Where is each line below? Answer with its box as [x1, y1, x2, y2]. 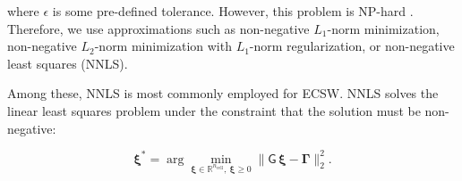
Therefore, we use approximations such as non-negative [7, 19, 310, 37]
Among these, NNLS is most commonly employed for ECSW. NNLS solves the [7, 84, 439, 103]
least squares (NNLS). [7, 53, 128, 72]
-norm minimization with [94, 37, 232, 55]
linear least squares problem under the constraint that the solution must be [7, 101, 421, 119]
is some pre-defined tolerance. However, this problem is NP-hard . [52, 2, 414, 20]
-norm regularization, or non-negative [249, 37, 455, 55]
